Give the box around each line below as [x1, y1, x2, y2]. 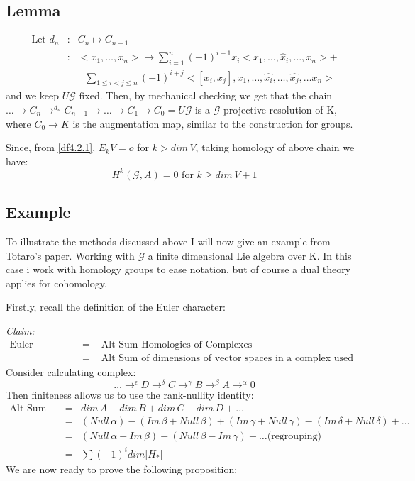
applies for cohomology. [6, 275, 107, 290]
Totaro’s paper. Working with [6, 248, 135, 262]
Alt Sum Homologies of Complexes [101, 339, 253, 350]
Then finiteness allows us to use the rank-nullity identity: [6, 387, 254, 402]
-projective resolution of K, [220, 101, 337, 116]
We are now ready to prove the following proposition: [6, 461, 238, 476]
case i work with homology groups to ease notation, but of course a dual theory [6, 262, 351, 277]
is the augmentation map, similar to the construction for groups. [72, 116, 353, 131]
